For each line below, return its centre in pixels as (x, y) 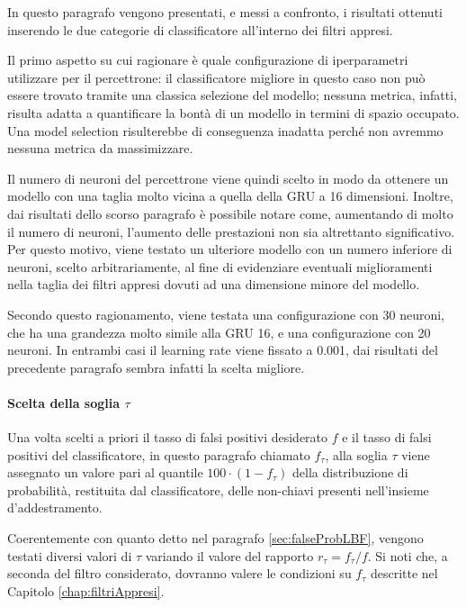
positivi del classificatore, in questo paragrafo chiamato (159, 454)
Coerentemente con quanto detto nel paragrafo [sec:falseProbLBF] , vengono (215, 538)
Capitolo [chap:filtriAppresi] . (86, 590)
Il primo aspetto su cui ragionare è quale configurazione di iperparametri (208, 60)
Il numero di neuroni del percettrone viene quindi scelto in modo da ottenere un (228, 178)
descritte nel (404, 573)
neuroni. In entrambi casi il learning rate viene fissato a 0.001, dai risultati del (223, 350)
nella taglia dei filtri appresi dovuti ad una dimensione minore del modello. (214, 284)
